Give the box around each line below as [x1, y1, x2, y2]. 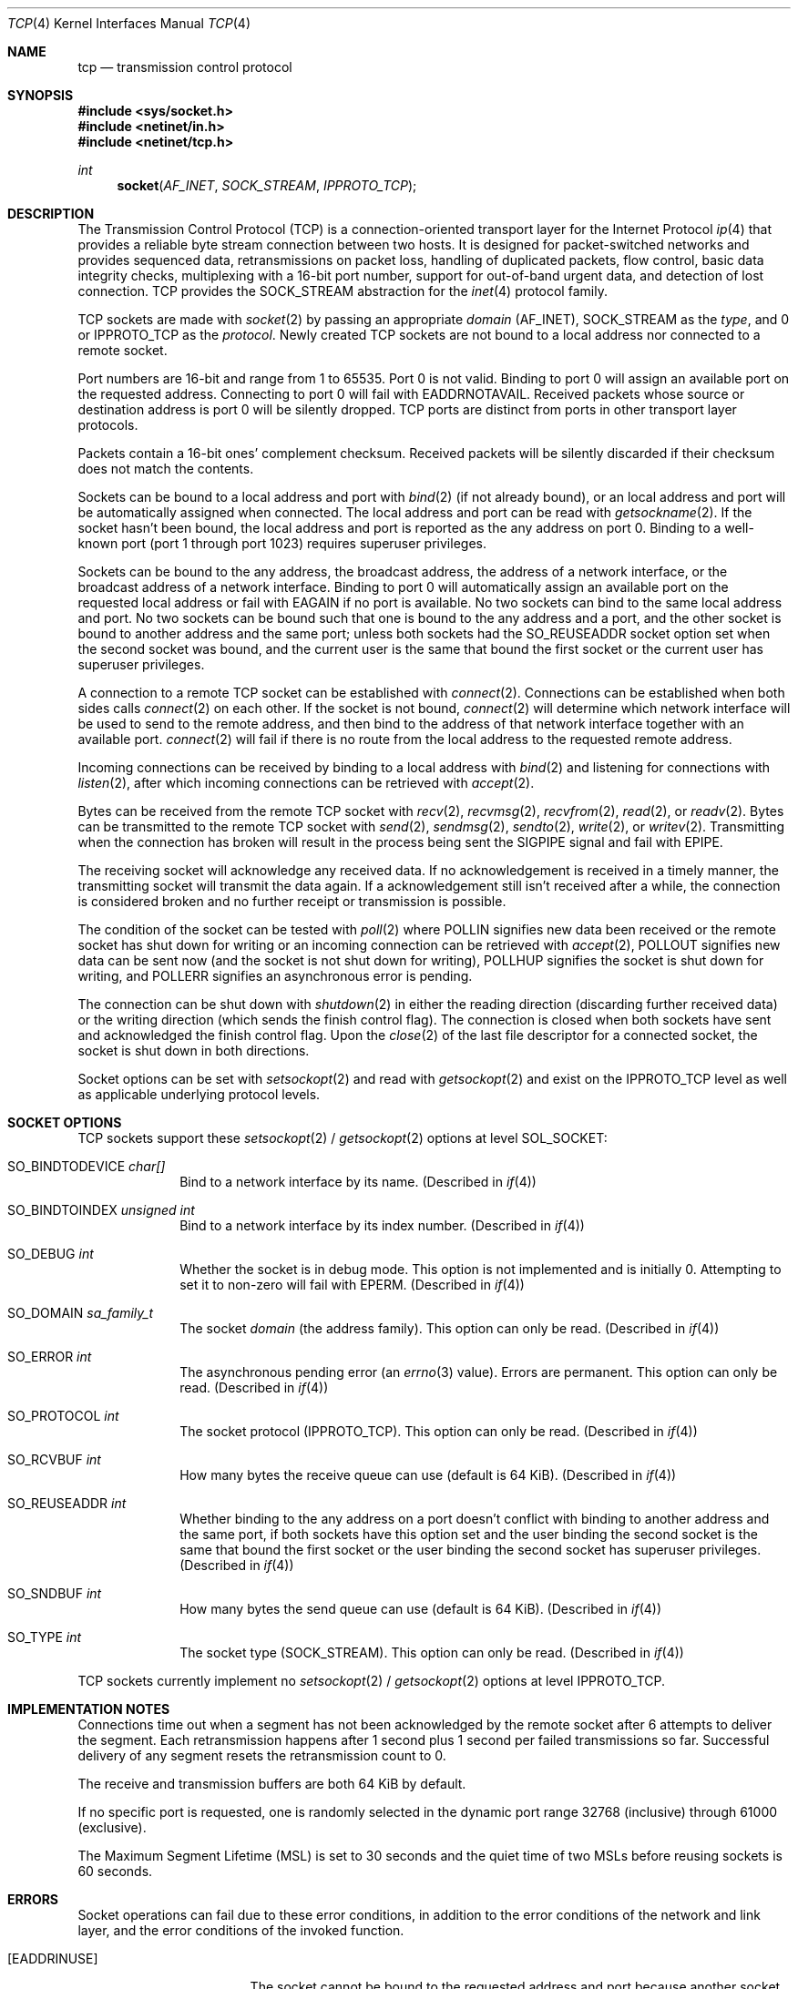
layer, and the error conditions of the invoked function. [77, 1923, 404, 1938]
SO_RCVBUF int [7, 1452, 101, 1467]
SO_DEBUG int [7, 1246, 94, 1261]
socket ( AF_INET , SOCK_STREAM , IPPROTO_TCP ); [117, 178, 417, 193]
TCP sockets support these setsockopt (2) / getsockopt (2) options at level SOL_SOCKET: [77, 1130, 608, 1146]
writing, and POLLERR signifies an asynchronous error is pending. [77, 968, 473, 984]
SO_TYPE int [7, 1629, 82, 1645]
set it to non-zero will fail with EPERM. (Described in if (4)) [179, 1277, 525, 1292]
